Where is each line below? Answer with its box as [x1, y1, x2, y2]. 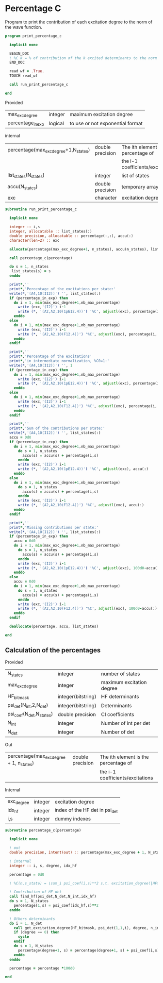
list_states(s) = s [11, 269, 51, 274]
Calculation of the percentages [5, 646, 101, 654]
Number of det [101, 729, 134, 735]
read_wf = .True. [9, 69, 45, 74]
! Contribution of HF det [9, 889, 62, 895]
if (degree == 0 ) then [14, 930, 60, 935]
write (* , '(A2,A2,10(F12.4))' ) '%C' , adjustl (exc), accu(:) [17, 503, 145, 508]
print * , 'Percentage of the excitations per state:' [9, 286, 116, 291]
